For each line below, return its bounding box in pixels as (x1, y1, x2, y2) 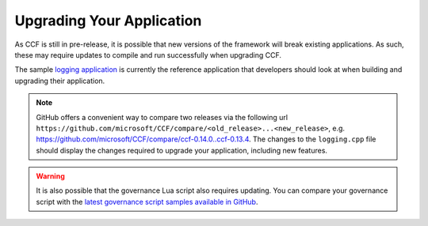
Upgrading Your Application (14, 12, 202, 29)
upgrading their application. (14, 76, 105, 85)
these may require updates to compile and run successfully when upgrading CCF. (14, 50, 281, 59)
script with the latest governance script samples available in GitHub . (36, 197, 258, 206)
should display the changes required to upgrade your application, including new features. (36, 145, 328, 155)
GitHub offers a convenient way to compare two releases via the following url (36, 112, 289, 122)
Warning (36, 171, 65, 181)
